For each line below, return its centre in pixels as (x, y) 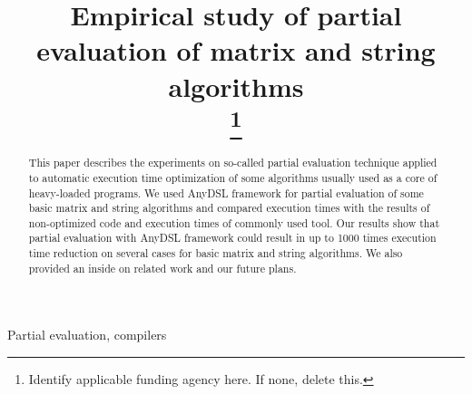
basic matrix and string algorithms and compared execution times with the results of (229, 208)
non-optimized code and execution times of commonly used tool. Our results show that (234, 222)
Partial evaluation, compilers (87, 335)
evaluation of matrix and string (236, 50)
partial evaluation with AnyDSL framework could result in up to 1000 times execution (232, 238)
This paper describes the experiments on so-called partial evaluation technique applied (233, 163)
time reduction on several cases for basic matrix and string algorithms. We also (216, 253)
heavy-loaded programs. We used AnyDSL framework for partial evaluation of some (226, 192)
